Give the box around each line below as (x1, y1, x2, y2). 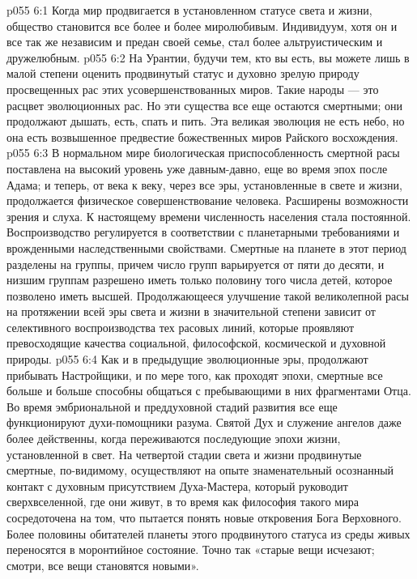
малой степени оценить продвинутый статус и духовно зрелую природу (6, 65, 360, 82)
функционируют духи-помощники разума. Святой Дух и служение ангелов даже (6, 414, 402, 431)
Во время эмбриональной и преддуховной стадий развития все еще (6, 398, 338, 415)
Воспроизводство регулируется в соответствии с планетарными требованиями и (6, 224, 400, 241)
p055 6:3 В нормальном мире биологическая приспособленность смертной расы (6, 144, 400, 161)
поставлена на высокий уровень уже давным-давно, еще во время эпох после (6, 160, 388, 177)
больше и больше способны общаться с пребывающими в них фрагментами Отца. (6, 382, 411, 399)
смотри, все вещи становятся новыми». (6, 556, 199, 573)
